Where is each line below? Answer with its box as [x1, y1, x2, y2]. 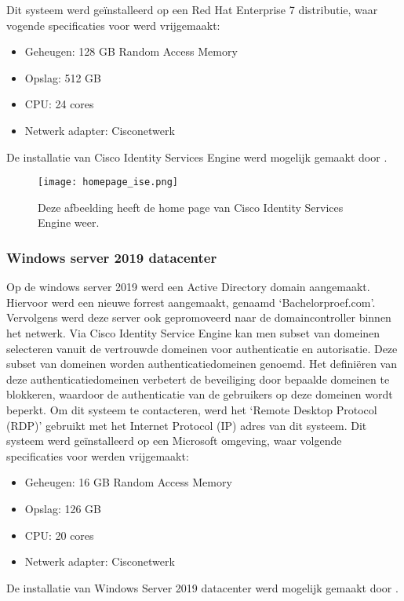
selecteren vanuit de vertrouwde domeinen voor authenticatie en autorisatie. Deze [6, 340, 398, 356]
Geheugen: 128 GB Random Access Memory [24, 43, 238, 60]
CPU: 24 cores [24, 96, 94, 112]
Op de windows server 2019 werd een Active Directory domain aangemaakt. [6, 279, 370, 295]
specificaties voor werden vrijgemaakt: [6, 447, 189, 464]
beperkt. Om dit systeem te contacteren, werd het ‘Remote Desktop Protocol [6, 401, 377, 417]
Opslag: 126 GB [24, 500, 101, 516]
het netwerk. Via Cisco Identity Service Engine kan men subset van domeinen [6, 325, 380, 341]
